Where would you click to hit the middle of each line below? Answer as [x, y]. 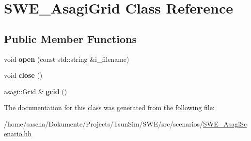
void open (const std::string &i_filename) [67, 59]
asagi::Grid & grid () [36, 91]
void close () [23, 75]
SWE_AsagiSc [225, 123]
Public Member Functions [70, 38]
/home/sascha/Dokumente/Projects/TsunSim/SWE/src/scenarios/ [104, 123]
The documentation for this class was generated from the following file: [109, 107]
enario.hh [18, 133]
